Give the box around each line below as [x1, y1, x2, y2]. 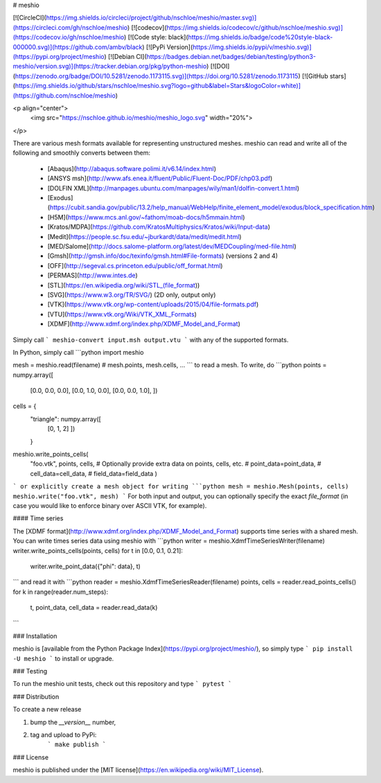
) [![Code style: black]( [123, 33, 188, 42]
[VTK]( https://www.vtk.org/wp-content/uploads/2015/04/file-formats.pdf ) [47, 300, 259, 308]
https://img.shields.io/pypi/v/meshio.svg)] [193, 42, 312, 51]
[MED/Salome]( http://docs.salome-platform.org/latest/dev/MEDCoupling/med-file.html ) [47, 242, 297, 250]
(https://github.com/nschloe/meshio [12, 91, 116, 100]
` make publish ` [47, 741, 107, 748]
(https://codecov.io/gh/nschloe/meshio [12, 33, 125, 42]
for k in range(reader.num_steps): [12, 588, 109, 596]
